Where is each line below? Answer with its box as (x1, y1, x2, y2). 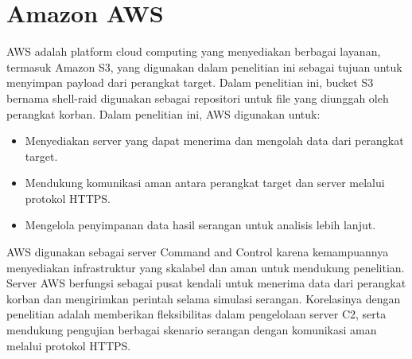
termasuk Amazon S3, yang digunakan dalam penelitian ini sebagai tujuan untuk (6, 58, 402, 75)
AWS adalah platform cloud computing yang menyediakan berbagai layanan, (6, 43, 381, 60)
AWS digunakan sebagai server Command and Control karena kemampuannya (6, 244, 389, 260)
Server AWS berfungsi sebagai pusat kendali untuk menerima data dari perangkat (6, 275, 406, 291)
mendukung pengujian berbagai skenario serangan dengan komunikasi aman (6, 322, 377, 338)
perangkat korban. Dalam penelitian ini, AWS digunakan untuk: (6, 105, 321, 122)
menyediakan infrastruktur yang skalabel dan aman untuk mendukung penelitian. (6, 259, 405, 275)
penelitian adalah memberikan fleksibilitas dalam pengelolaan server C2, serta (6, 306, 387, 322)
